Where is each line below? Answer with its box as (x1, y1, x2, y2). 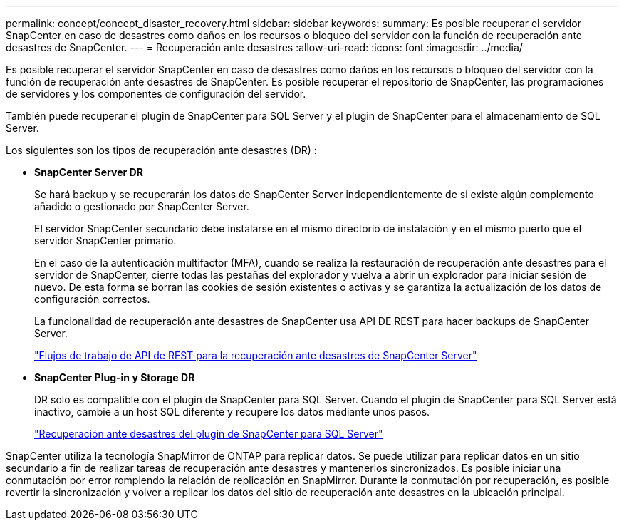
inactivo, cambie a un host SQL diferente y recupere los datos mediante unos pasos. (34, 406, 430, 418)
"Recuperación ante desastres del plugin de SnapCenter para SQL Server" (34, 428, 383, 440)
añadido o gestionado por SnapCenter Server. (34, 200, 249, 212)
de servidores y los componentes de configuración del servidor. (6, 88, 306, 100)
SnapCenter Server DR (34, 166, 143, 178)
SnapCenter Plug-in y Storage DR (34, 371, 195, 383)
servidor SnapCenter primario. (34, 234, 177, 247)
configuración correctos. (34, 293, 150, 305)
